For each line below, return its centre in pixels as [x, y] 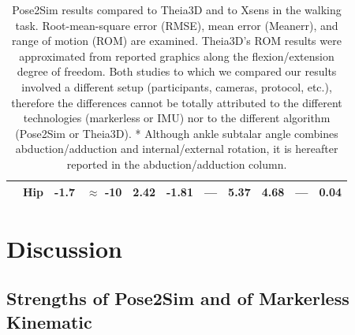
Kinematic [49, 321]
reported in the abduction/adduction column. [177, 164]
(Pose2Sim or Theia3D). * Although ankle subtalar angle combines [177, 133]
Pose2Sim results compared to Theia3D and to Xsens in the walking [177, 9]
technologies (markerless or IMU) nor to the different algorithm [177, 118]
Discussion [64, 248]
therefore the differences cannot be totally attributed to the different [177, 102]
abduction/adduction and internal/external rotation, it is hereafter [177, 149]
